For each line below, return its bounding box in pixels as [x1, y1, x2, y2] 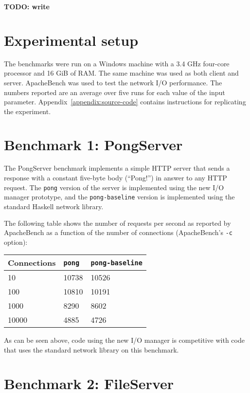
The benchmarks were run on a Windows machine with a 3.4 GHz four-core [4, 58, 230, 68]
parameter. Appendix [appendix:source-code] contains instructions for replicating [4, 97, 246, 107]
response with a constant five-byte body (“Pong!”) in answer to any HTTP [4, 173, 227, 182]
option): [4, 236, 28, 247]
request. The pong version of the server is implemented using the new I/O [4, 182, 224, 192]
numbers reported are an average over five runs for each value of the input [4, 87, 225, 97]
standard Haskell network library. [4, 201, 104, 211]
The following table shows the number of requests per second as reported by [4, 217, 231, 228]
